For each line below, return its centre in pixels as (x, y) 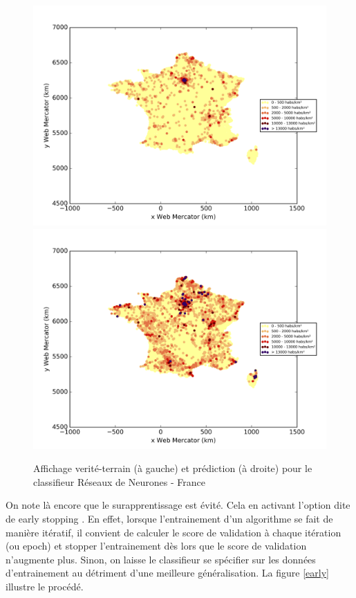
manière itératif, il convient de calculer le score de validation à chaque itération (174, 532)
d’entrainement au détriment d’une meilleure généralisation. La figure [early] (167, 573)
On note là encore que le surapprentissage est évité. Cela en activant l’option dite (178, 505)
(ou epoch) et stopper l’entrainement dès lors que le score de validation (156, 546)
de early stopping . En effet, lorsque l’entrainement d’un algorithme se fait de (169, 518)
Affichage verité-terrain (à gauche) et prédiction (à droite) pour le (173, 468)
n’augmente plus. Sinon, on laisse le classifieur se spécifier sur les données (161, 559)
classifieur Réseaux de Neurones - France (119, 481)
